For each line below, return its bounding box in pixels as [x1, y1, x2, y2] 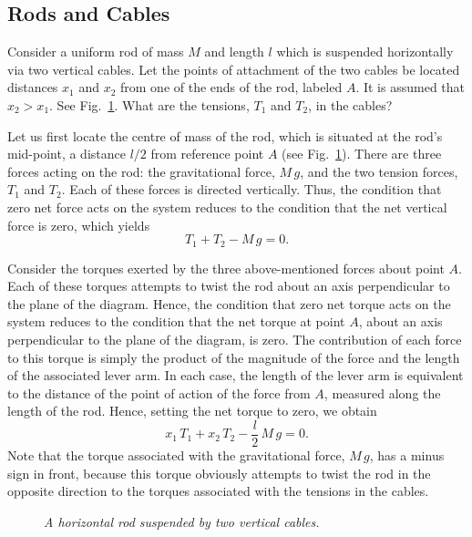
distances [7, 77, 58, 97]
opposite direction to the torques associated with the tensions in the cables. [7, 481, 429, 501]
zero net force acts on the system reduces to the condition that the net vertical [7, 197, 447, 216]
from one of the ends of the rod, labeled [120, 77, 343, 97]
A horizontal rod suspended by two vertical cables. [44, 511, 320, 531]
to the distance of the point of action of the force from [7, 383, 311, 402]
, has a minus [369, 446, 445, 464]
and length [204, 42, 264, 61]
